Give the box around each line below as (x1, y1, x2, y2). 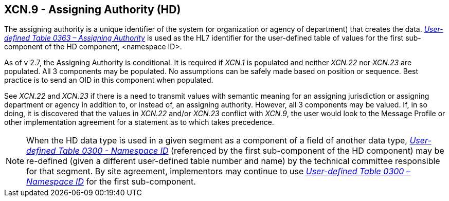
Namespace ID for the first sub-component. (26, 176, 196, 187)
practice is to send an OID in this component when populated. (4, 76, 213, 85)
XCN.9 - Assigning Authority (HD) (4, 3, 181, 16)
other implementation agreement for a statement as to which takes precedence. (4, 118, 274, 127)
